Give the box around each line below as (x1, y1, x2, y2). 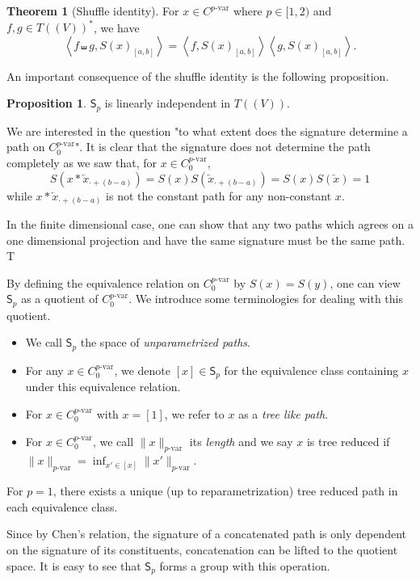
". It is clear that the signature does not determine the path (75, 138, 371, 155)
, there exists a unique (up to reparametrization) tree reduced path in (52, 482, 398, 499)
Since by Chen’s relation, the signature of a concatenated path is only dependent (6, 525, 406, 542)
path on (6, 138, 45, 155)
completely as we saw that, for (6, 154, 157, 171)
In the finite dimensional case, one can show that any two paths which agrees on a (6, 216, 414, 233)
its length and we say (189, 432, 293, 449)
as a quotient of (21, 290, 99, 307)
